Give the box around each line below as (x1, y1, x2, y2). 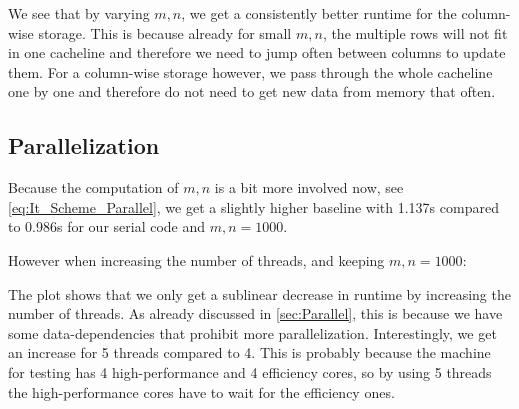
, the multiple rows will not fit (322, 22, 508, 43)
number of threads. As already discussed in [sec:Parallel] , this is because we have (8, 303, 503, 324)
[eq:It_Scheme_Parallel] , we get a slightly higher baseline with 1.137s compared (8, 196, 499, 217)
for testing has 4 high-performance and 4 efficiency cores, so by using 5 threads (8, 361, 492, 382)
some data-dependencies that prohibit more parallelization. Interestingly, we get (8, 322, 497, 343)
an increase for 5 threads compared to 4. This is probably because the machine (8, 342, 491, 363)
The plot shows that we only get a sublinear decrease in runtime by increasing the (8, 283, 511, 304)
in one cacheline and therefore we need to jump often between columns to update (8, 42, 506, 63)
